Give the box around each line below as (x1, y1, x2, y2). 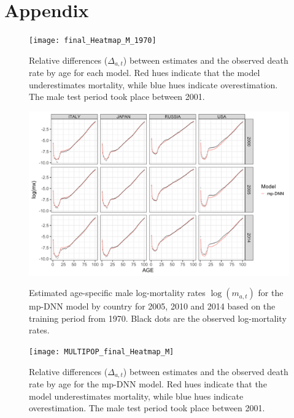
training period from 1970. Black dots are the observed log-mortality (29, 311, 287, 324)
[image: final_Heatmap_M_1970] (29, 36, 157, 45)
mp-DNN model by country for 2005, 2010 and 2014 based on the (29, 300, 276, 313)
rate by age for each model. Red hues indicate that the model (29, 66, 260, 79)
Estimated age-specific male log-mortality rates (29, 286, 206, 299)
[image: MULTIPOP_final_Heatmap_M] (29, 347, 174, 356)
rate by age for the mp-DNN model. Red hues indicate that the (29, 377, 267, 390)
